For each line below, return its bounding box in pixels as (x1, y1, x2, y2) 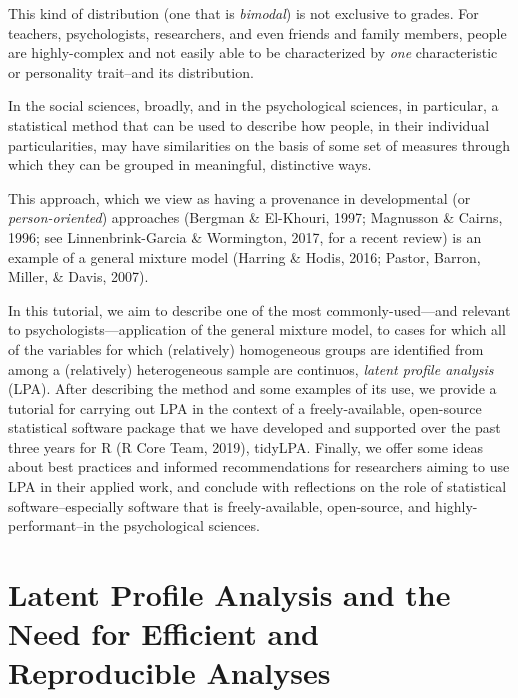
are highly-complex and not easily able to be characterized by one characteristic (8, 42, 498, 63)
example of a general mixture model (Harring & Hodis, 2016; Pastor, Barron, (8, 246, 481, 267)
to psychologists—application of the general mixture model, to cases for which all (8, 319, 506, 340)
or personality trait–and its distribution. (8, 61, 254, 82)
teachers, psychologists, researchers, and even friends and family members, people (8, 22, 507, 43)
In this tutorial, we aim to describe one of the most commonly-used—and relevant (8, 299, 511, 320)
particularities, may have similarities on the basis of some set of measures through (8, 134, 511, 155)
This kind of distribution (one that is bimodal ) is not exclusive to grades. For (8, 3, 479, 23)
